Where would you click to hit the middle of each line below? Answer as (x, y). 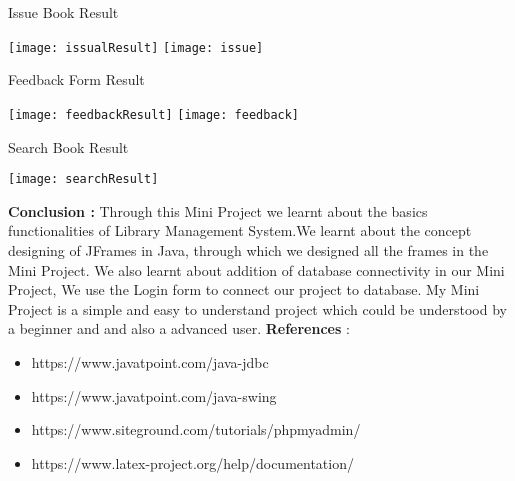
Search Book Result (68, 146)
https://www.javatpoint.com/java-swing (154, 395)
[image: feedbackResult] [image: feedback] (154, 114)
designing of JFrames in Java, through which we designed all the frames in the (248, 249)
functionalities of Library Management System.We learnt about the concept (240, 230)
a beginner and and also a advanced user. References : (179, 328)
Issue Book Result (63, 12)
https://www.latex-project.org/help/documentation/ (192, 462)
